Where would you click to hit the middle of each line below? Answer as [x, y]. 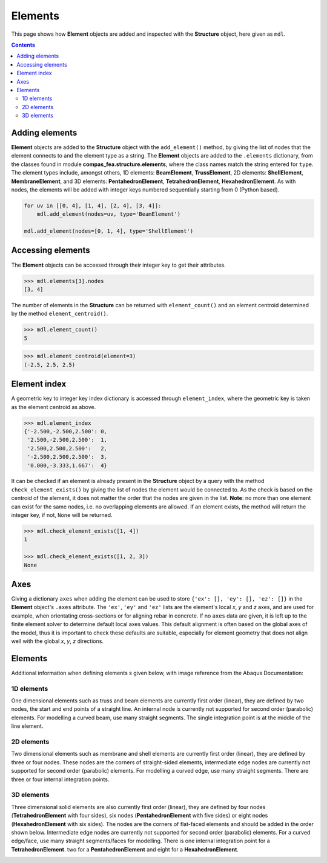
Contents [23, 45]
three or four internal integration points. [60, 779]
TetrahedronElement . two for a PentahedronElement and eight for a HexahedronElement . [125, 849]
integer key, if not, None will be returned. [62, 515]
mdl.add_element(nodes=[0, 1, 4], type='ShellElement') [109, 231]
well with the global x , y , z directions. [58, 641]
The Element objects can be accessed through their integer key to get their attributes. [119, 265]
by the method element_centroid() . [60, 314]
